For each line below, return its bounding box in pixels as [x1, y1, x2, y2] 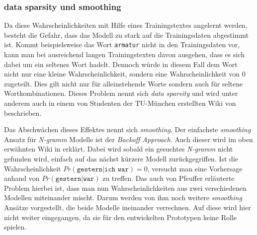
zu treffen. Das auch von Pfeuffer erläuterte [102, 173, 235, 183]
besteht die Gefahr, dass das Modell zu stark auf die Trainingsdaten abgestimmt [4, 29, 249, 40]
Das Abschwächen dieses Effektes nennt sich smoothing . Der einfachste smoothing [4, 124, 251, 135]
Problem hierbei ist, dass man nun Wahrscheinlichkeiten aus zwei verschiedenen [4, 182, 247, 193]
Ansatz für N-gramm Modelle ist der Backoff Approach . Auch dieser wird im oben [4, 134, 253, 144]
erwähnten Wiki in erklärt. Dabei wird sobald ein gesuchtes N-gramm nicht [4, 144, 233, 154]
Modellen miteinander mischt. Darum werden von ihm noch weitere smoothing [4, 192, 242, 203]
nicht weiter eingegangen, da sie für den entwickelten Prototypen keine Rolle [4, 212, 237, 222]
